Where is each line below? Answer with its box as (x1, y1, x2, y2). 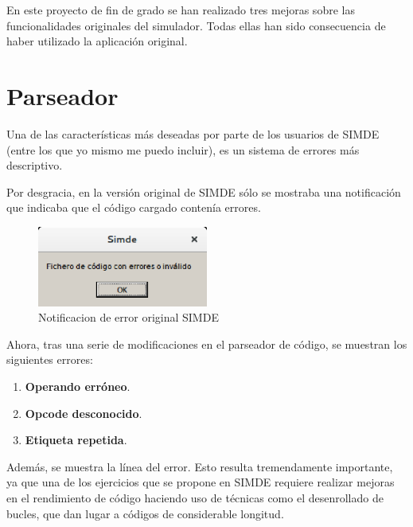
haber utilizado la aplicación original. (6, 33, 188, 49)
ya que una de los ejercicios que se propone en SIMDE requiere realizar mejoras (6, 474, 395, 490)
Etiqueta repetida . (25, 431, 127, 448)
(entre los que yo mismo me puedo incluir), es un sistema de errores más (6, 141, 360, 158)
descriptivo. (6, 157, 63, 174)
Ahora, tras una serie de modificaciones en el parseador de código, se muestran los (6, 335, 407, 352)
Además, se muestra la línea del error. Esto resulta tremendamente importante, (6, 458, 393, 474)
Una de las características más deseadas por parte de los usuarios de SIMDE (6, 125, 380, 142)
